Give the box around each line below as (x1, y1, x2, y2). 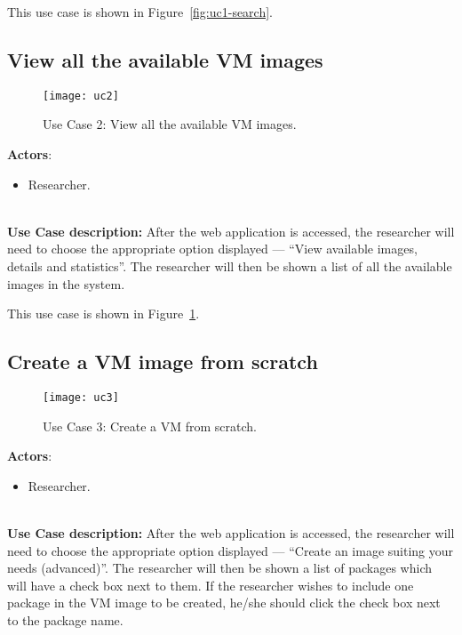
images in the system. (7, 274, 125, 293)
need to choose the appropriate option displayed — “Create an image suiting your (7, 541, 454, 559)
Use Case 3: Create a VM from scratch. (43, 416, 258, 435)
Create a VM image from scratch (7, 348, 318, 375)
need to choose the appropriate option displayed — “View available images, (7, 239, 418, 258)
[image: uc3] (43, 391, 119, 404)
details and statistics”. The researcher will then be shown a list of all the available (7, 257, 452, 276)
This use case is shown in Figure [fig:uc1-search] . (7, 3, 274, 20)
